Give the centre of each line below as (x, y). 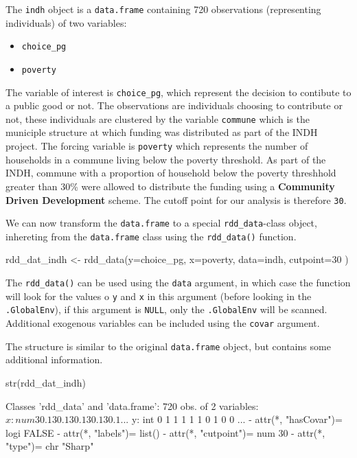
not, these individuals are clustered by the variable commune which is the (158, 118)
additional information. (54, 359)
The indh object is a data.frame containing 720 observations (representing (163, 9)
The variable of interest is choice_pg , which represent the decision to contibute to (178, 92)
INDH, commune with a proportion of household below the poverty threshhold (171, 173)
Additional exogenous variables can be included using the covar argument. (163, 323)
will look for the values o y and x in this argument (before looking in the (159, 296)
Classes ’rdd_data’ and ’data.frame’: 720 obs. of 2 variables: (132, 405)
